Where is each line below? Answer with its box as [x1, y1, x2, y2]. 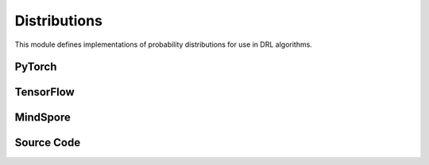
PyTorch [14, 60, 57, 74]
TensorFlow [14, 86, 75, 99]
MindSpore [14, 111, 71, 125]
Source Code [14, 136, 81, 150]
